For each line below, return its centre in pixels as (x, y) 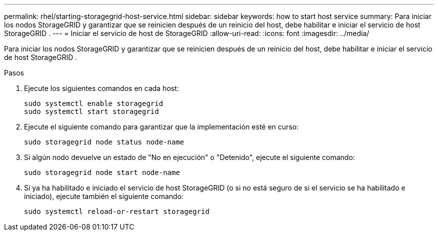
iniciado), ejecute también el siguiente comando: (104, 196)
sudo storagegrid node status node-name (104, 142)
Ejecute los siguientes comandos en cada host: (101, 88)
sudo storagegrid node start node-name (102, 172)
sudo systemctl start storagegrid (91, 111)
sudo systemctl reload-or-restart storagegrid (117, 211)
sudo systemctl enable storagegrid (94, 103)
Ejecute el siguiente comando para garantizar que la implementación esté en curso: (161, 127)
